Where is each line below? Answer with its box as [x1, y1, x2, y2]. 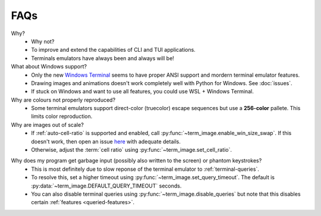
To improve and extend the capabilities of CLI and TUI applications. [31, 46, 196, 54]
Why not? [31, 37, 55, 45]
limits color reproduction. [31, 113, 93, 120]
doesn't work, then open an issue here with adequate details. [31, 137, 181, 145]
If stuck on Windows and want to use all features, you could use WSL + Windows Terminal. [31, 88, 254, 95]
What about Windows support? [11, 63, 87, 70]
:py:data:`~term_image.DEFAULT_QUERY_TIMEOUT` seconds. [31, 182, 182, 189]
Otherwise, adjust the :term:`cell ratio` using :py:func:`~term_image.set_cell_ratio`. [31, 146, 232, 154]
